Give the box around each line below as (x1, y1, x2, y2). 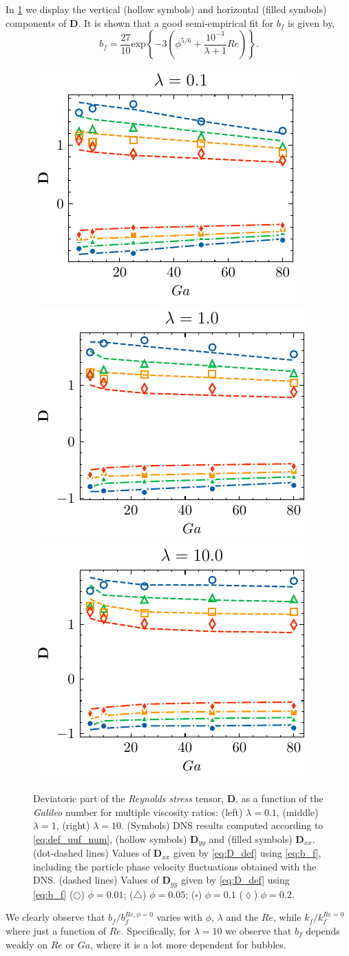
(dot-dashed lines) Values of (33, 846, 151, 860)
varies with (156, 910, 203, 924)
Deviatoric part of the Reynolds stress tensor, (33, 790, 224, 805)
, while (273, 910, 302, 924)
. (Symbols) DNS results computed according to (120, 818, 324, 833)
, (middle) (276, 804, 319, 819)
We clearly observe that (6, 910, 105, 924)
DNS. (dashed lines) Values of (33, 873, 159, 887)
